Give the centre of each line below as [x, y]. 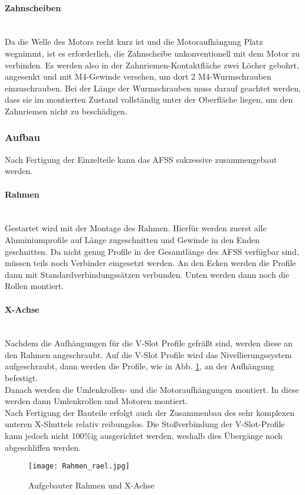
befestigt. [22, 378]
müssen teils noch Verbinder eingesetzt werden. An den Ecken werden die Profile [150, 263]
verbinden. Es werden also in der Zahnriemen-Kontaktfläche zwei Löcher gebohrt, [152, 65]
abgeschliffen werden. [43, 447]
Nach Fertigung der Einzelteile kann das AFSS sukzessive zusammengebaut [141, 159]
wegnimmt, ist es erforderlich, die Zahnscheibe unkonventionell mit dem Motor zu [152, 53]
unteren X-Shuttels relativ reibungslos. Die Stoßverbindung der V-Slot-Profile [145, 424]
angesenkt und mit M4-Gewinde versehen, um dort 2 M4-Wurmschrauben [138, 76]
